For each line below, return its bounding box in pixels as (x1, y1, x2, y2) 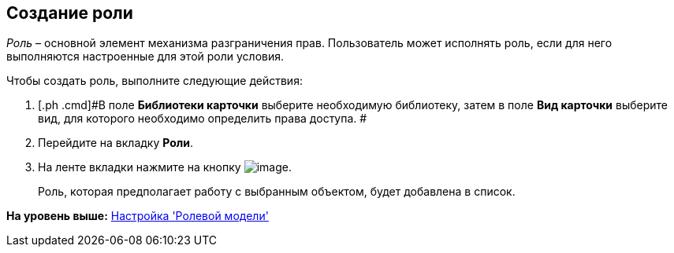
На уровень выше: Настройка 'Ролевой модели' (6, 209, 269, 223)
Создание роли (6, 3, 133, 23)
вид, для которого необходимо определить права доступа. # (38, 112, 367, 126)
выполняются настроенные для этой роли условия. (6, 49, 285, 64)
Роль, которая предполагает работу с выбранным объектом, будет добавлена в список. (38, 185, 516, 199)
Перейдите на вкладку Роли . (38, 136, 194, 150)
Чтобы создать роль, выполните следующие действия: (6, 74, 303, 88)
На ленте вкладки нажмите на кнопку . (38, 160, 292, 174)
